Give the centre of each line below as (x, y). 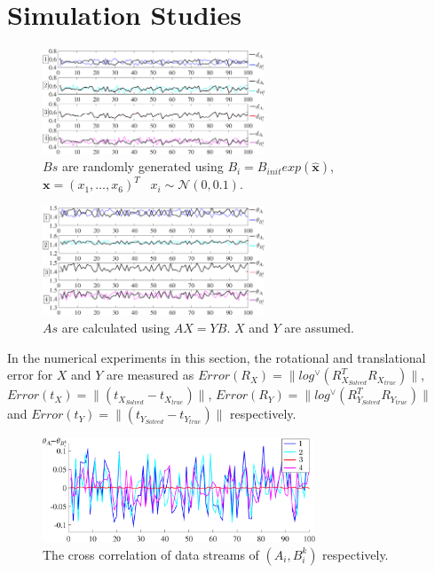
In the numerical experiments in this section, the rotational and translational (217, 357)
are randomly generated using (142, 166)
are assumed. (319, 327)
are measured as (150, 375)
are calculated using (116, 327)
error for (30, 375)
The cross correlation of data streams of (151, 554)
